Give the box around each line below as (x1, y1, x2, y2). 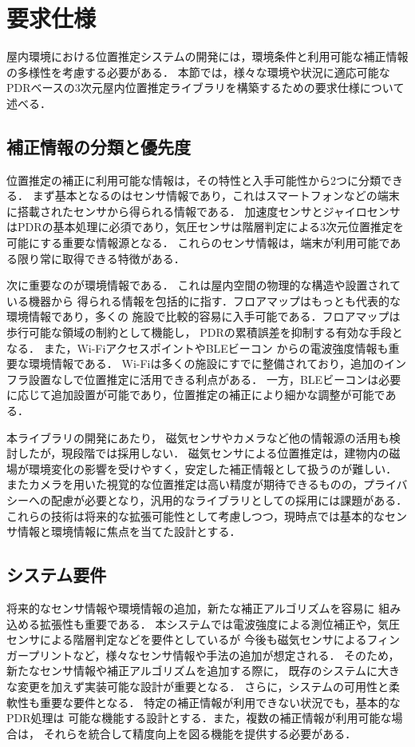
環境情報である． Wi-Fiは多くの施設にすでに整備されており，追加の (28, 355, 384, 372)
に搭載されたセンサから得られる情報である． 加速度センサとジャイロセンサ (6, 202, 401, 219)
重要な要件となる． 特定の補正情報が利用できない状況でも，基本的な (39, 693, 401, 710)
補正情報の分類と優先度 (6, 134, 191, 158)
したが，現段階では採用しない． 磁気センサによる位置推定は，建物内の (17, 445, 389, 461)
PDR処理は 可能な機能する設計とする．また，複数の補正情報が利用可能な (6, 709, 392, 726)
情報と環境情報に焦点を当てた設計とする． (17, 523, 241, 540)
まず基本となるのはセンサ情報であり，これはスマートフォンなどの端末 (32, 187, 400, 204)
